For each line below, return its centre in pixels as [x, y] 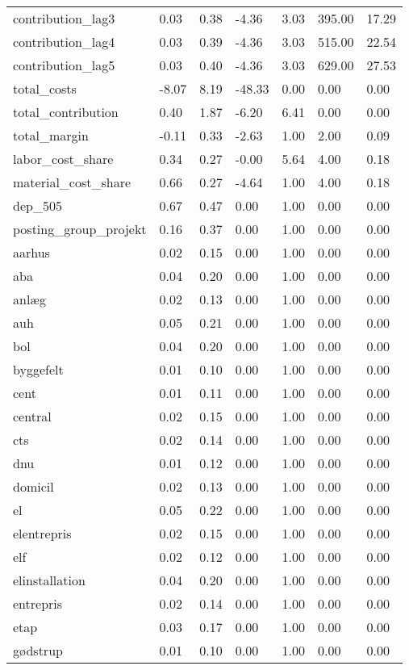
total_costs [45, 88]
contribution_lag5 [64, 65]
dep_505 [38, 205]
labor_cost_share [63, 159]
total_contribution [66, 112]
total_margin [51, 135]
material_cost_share [72, 182]
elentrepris [42, 533]
